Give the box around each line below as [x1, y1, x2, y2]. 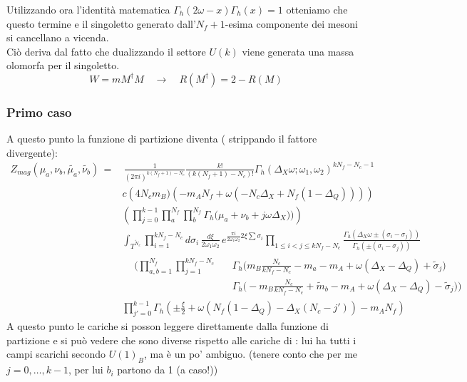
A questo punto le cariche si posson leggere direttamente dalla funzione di [6, 319, 329, 334]
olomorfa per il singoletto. [6, 58, 120, 73]
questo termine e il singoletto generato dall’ [6, 16, 196, 31]
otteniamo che [286, 2, 348, 16]
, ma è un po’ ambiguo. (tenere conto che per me [143, 346, 358, 361]
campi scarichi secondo [6, 346, 106, 361]
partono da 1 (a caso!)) [117, 362, 218, 377]
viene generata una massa [242, 43, 354, 58]
